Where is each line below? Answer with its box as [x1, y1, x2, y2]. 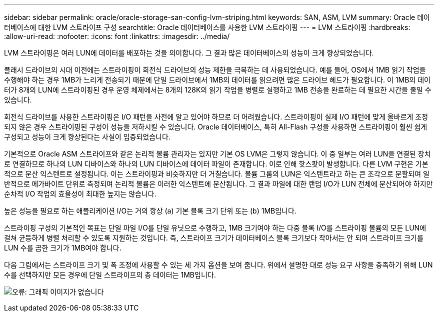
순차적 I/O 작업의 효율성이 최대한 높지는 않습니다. [4, 189, 156, 198]
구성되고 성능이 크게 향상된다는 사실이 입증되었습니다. [4, 132, 170, 141]
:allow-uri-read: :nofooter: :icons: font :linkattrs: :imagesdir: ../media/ [4, 32, 230, 40]
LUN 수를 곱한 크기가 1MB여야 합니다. [4, 243, 121, 252]
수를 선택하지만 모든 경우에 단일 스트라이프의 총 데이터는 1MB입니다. [4, 270, 216, 279]
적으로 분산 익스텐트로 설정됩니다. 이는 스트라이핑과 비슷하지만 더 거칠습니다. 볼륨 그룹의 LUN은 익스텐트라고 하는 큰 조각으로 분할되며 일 [4, 169, 429, 178]
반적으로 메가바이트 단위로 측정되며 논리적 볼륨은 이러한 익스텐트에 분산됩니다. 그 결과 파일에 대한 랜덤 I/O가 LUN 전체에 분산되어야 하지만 [4, 179, 433, 188]
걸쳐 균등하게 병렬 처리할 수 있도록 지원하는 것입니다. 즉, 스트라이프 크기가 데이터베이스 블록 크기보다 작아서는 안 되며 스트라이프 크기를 [4, 233, 423, 242]
